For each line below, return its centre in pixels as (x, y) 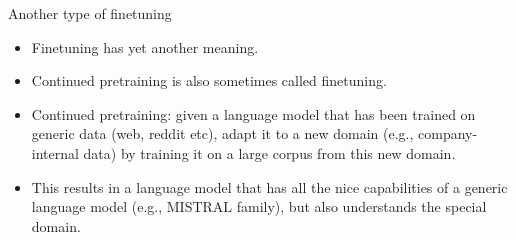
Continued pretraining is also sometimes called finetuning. (209, 80)
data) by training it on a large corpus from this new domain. (269, 152)
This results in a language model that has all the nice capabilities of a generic (269, 186)
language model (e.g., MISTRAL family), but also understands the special (259, 206)
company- (448, 133)
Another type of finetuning (90, 13)
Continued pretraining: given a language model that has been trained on (253, 113)
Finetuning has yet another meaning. (145, 46)
